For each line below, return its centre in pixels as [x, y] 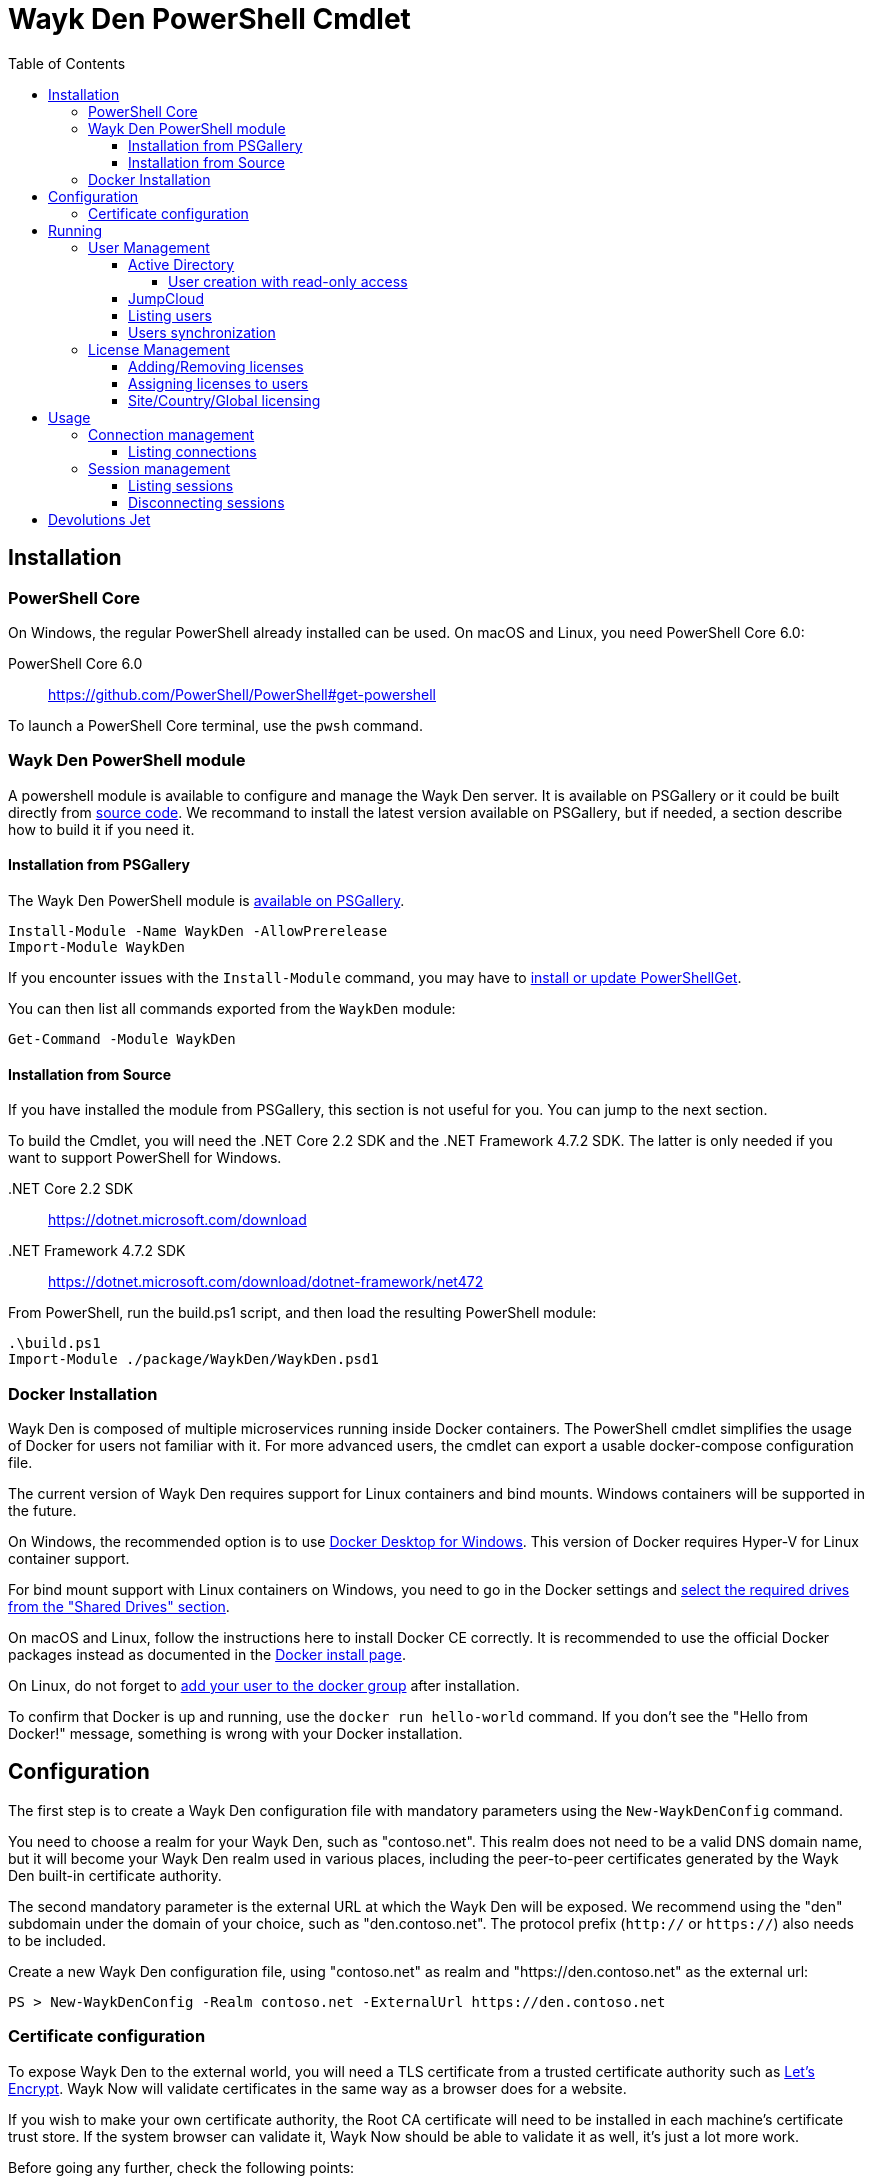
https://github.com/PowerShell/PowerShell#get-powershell [242, 694]
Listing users [170, 315]
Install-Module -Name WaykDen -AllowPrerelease [198, 930]
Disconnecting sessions [206, 502]
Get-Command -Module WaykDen [122, 1038]
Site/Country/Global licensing [224, 400]
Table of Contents [67, 63]
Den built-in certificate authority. [115, 1875]
